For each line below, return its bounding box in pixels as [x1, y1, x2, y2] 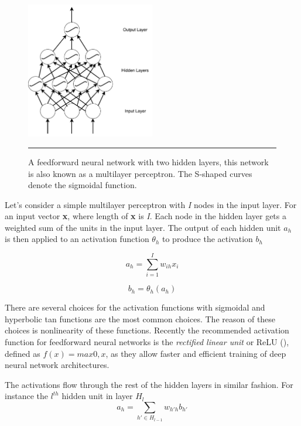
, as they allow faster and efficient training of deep [105, 347, 286, 359]
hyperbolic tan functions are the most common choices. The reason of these [5, 312, 276, 325]
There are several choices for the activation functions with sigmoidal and [5, 301, 265, 313]
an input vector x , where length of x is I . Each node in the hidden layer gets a [5, 210, 286, 222]
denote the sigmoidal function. [28, 179, 137, 191]
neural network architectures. [5, 359, 110, 371]
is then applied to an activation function [5, 233, 149, 245]
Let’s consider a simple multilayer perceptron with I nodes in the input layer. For [5, 198, 297, 210]
